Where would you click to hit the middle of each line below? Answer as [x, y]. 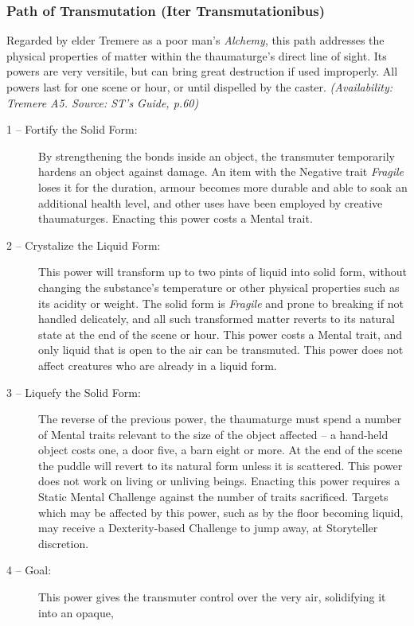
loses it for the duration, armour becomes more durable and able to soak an [223, 187]
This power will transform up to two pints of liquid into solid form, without [223, 272]
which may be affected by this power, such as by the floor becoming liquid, [221, 512]
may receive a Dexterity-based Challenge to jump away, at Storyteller [208, 528]
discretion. [64, 543]
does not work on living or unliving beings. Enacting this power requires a [219, 481]
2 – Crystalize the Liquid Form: [84, 245]
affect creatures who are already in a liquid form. [158, 365]
